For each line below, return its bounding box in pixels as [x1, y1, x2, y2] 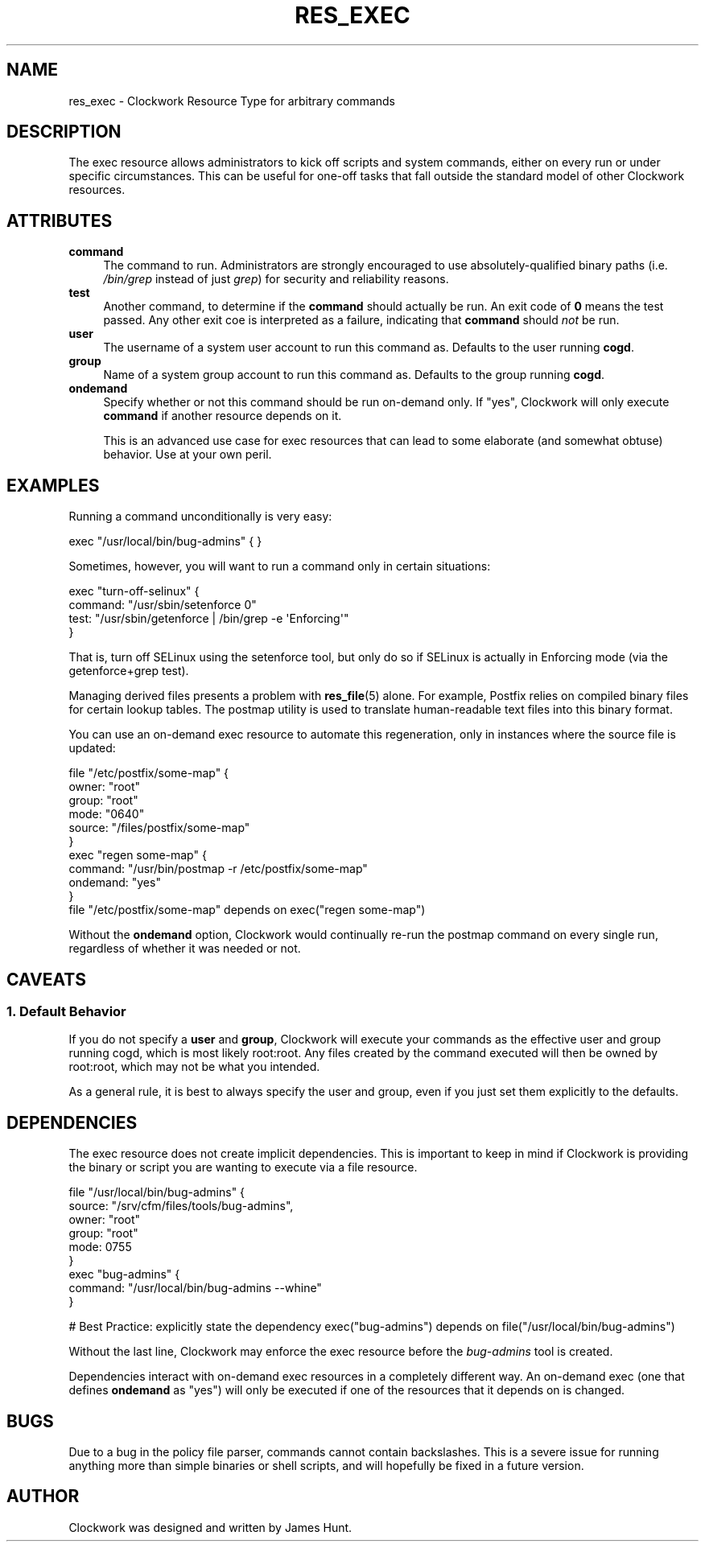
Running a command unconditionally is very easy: [68, 509, 332, 524]
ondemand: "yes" [68, 875, 161, 890]
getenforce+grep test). [68, 664, 189, 678]
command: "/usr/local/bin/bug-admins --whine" [68, 1281, 322, 1295]
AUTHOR [6, 1486, 80, 1507]
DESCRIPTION [6, 121, 122, 142]
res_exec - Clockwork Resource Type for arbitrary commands [68, 93, 395, 108]
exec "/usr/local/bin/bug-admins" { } [68, 534, 262, 549]
